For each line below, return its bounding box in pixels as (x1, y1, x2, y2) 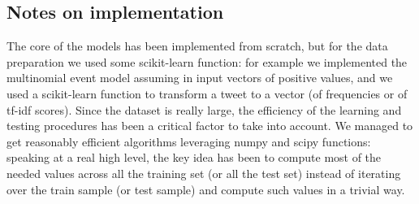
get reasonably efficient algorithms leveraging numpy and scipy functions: (6, 132, 371, 150)
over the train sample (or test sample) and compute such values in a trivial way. (6, 180, 405, 197)
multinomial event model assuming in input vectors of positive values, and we (6, 69, 393, 86)
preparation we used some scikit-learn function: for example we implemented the (6, 53, 408, 70)
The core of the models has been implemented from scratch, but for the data (6, 37, 388, 54)
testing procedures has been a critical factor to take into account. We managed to (6, 117, 413, 134)
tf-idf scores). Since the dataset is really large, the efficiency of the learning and (6, 101, 402, 118)
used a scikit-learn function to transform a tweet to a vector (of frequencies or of (6, 85, 408, 102)
